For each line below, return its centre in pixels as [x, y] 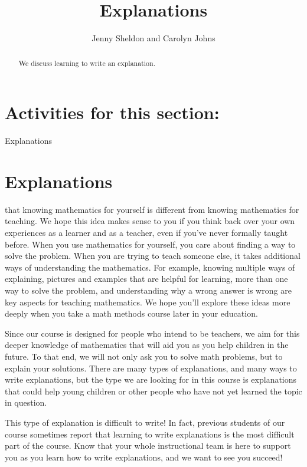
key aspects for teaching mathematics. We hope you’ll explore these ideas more [148, 302]
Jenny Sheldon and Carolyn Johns [153, 38]
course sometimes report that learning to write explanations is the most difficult [150, 434]
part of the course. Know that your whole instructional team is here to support [148, 445]
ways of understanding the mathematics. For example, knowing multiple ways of [150, 267]
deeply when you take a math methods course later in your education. [131, 313]
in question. [26, 402]
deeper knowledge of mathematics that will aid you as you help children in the [147, 345]
